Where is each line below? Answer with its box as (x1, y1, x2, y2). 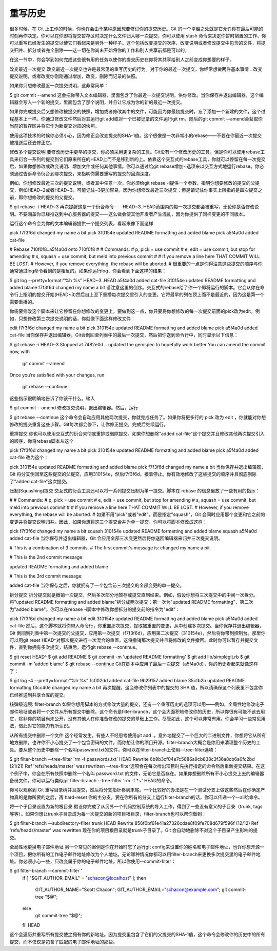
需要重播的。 (9, 299, 37, 305)
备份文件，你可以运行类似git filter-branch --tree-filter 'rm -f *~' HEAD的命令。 (9, 778, 175, 784)
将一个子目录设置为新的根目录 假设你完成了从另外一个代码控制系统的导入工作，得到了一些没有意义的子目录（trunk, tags (9, 803, 263, 810)
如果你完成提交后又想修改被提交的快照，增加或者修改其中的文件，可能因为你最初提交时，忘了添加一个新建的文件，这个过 (9, 108, 266, 115)
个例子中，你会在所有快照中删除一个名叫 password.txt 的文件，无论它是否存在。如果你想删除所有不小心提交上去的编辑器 (9, 770, 264, 777)
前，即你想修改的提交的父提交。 (9, 194, 77, 200)
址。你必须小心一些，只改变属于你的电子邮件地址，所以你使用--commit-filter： (9, 858, 176, 864)
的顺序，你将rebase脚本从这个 (9, 438, 74, 444)
